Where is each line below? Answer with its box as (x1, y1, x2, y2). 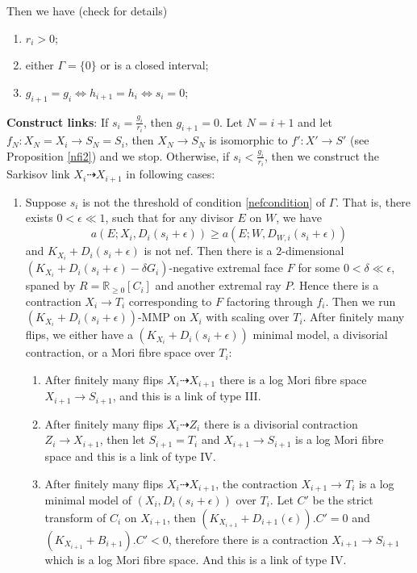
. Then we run (325, 292, 396, 309)
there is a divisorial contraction (203, 415, 358, 432)
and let (298, 113, 332, 130)
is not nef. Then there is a (144, 242, 273, 259)
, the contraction (215, 475, 298, 491)
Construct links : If (6, 113, 109, 130)
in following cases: (126, 165, 215, 182)
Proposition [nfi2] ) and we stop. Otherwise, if (6, 147, 230, 164)
